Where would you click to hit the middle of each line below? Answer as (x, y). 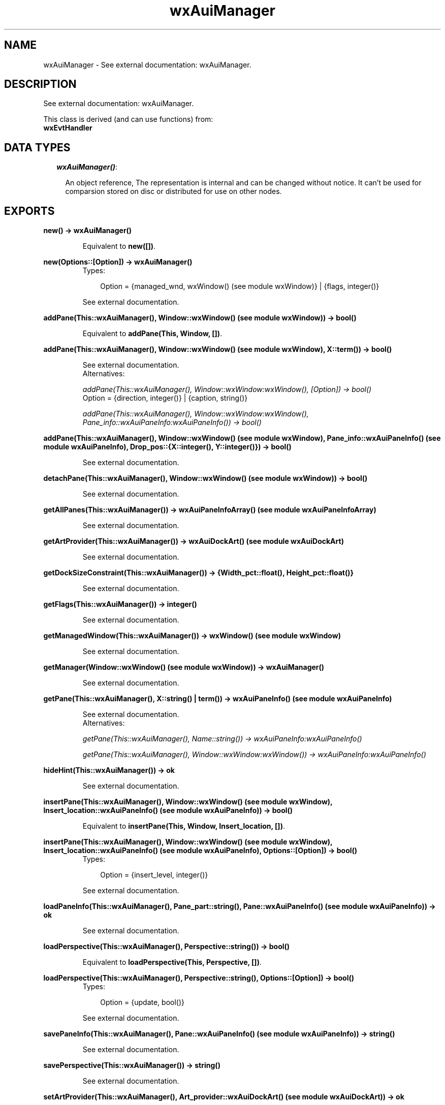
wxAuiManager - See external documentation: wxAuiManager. (147, 64)
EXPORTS (29, 211)
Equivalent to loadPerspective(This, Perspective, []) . (172, 962)
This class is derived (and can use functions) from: (128, 119)
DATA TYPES (37, 147)
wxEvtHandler (68, 128)
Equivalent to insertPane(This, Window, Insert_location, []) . (184, 826)
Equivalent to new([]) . (119, 246)
